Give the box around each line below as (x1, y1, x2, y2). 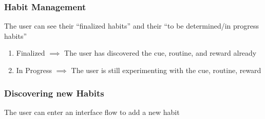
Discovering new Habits (4, 86, 104, 99)
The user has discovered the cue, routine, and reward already (64, 47, 257, 58)
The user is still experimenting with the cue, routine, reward (71, 65, 261, 75)
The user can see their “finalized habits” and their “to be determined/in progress (4, 20, 259, 31)
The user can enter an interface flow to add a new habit (4, 106, 180, 117)
